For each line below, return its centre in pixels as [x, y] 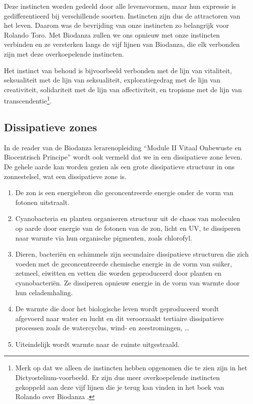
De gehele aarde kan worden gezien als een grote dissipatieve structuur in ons [119, 166]
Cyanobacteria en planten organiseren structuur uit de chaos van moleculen [128, 218]
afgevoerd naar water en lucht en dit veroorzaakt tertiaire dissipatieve [119, 318]
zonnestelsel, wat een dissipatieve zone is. [65, 176]
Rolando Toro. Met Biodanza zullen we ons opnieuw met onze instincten [112, 34]
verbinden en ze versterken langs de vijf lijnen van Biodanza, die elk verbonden [122, 44]
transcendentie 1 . [28, 100]
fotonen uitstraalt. [42, 202]
